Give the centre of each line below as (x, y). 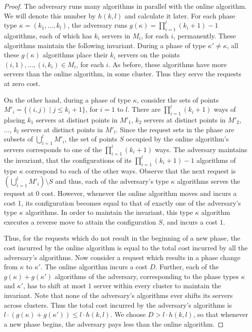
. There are (144, 109)
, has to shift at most (54, 286)
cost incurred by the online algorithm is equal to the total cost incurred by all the (126, 248)
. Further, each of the (187, 267)
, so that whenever (221, 314)
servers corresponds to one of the (53, 149)
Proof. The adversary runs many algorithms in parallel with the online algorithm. (126, 6)
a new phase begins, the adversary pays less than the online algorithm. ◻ (114, 323)
